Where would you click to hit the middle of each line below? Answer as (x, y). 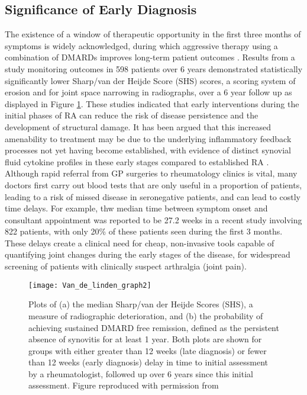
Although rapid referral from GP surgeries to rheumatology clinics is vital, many (151, 173)
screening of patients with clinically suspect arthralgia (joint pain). (126, 266)
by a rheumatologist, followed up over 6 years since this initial (141, 373)
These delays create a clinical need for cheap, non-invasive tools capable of (140, 243)
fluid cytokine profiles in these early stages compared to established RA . (137, 161)
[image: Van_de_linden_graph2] (90, 285)
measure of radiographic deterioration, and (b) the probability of (146, 315)
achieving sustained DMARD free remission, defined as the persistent (154, 327)
